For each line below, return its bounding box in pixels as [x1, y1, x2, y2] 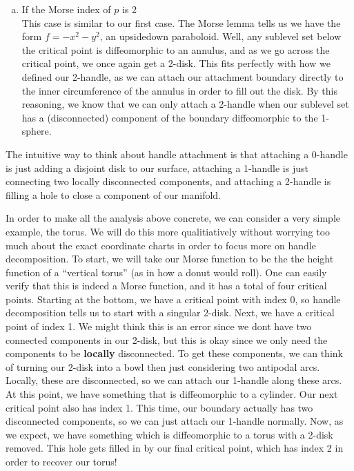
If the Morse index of [21, 2, 111, 16]
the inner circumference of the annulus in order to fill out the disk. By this [21, 83, 337, 97]
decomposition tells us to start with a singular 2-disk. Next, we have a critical [6, 305, 335, 320]
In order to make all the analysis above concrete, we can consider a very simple [6, 211, 340, 225]
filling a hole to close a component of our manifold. [6, 187, 222, 202]
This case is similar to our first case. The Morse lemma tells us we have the [21, 15, 341, 30]
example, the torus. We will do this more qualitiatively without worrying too [6, 224, 331, 238]
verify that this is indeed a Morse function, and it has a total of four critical [6, 278, 327, 293]
